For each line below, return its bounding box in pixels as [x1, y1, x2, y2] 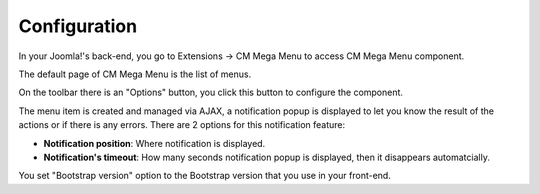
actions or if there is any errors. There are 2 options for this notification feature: [18, 119, 346, 131]
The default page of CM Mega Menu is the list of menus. [18, 68, 252, 80]
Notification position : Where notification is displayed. [43, 137, 266, 149]
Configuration [18, 15, 138, 37]
